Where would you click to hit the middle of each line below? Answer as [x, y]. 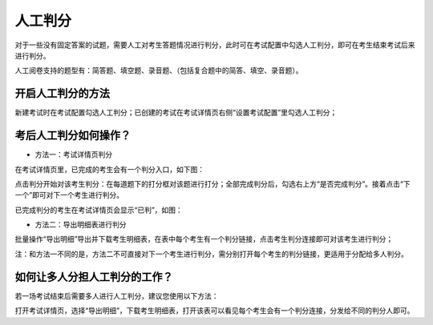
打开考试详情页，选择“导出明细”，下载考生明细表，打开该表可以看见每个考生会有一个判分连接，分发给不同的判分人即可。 [214, 311]
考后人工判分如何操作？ [73, 136]
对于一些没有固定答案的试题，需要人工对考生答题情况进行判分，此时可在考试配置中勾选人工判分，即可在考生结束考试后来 [215, 45]
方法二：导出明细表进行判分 [81, 225]
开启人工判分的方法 [62, 93]
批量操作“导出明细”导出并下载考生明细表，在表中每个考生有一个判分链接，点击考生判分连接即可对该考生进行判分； [204, 239]
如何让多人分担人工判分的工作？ [94, 277]
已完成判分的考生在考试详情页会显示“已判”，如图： [99, 210]
